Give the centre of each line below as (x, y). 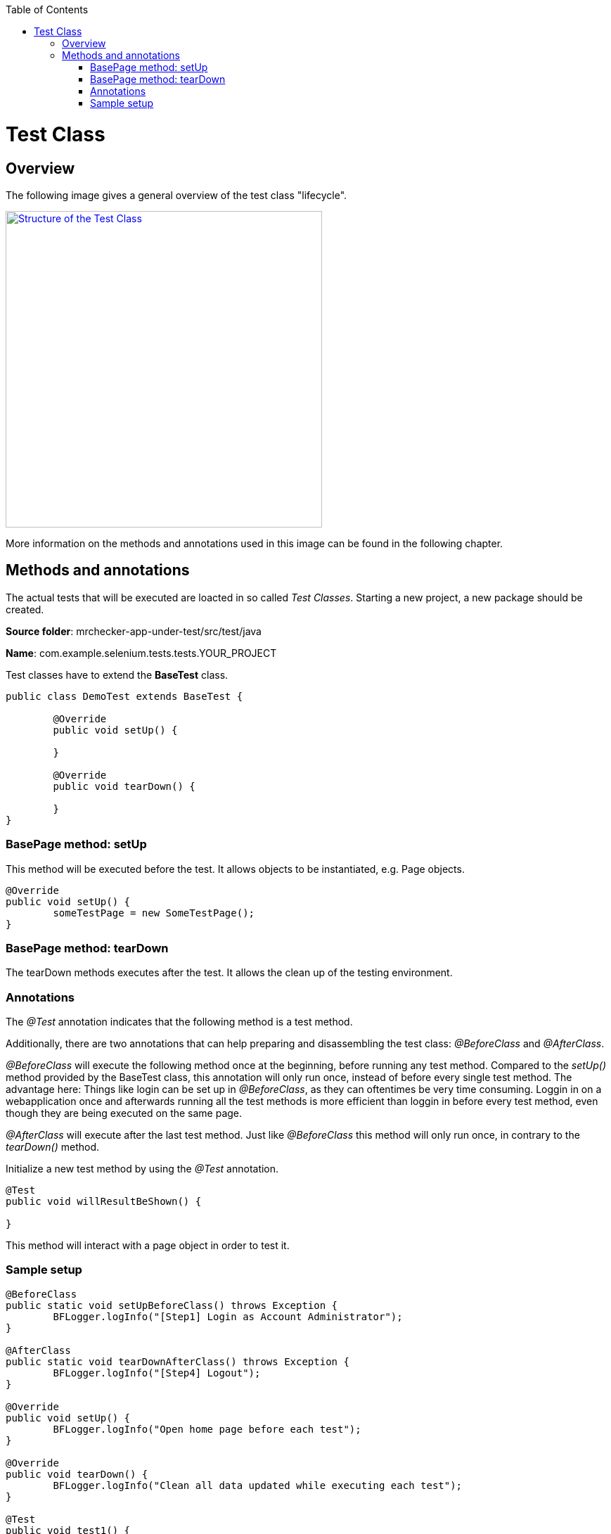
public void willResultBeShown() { (104, 1202)
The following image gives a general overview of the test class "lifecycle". (176, 195)
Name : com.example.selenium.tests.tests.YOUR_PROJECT (141, 653)
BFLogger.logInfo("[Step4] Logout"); (157, 1373)
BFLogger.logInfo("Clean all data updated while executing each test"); (258, 1485)
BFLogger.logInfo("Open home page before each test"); (207, 1429)
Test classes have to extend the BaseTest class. (117, 675)
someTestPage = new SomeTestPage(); (154, 913)
